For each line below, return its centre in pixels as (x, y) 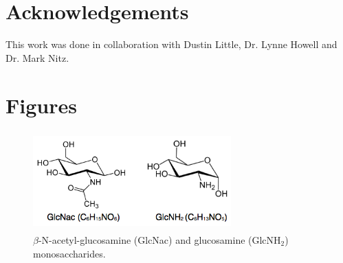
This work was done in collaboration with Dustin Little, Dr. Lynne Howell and (171, 44)
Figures (41, 105)
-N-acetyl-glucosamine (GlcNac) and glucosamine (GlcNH (159, 240)
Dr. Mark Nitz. (37, 57)
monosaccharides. (69, 253)
